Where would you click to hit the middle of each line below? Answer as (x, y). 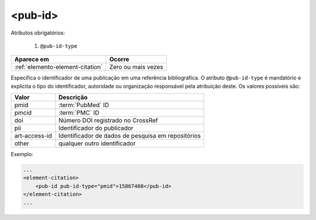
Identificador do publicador (96, 128)
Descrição (73, 98)
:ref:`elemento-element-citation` (59, 67)
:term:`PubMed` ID (84, 105)
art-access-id (33, 136)
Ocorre (119, 60)
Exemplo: (22, 154)
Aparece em (32, 60)
